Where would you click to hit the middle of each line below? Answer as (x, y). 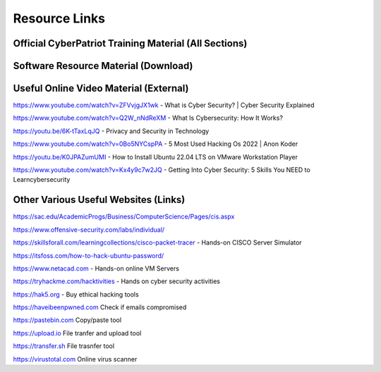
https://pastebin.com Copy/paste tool (67, 320)
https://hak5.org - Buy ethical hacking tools (76, 294)
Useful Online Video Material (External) (101, 88)
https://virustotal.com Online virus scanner (75, 359)
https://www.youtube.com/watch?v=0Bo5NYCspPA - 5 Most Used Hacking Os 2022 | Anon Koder (156, 144)
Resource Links (59, 18)
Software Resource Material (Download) (103, 66)
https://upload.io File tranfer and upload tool (77, 333)
